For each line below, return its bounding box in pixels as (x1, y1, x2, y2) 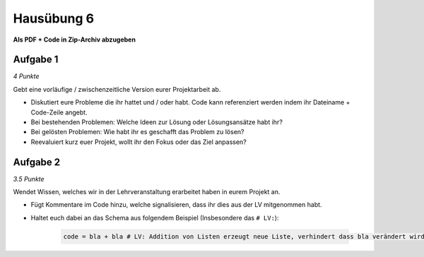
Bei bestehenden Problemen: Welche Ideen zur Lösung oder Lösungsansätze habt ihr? (30, 118, 283, 126)
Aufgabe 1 (13, 54, 59, 66)
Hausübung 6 (13, 11, 95, 26)
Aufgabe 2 (13, 156, 61, 168)
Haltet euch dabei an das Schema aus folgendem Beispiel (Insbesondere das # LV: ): (30, 213, 279, 222)
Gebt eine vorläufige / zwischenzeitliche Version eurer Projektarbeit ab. (13, 85, 221, 93)
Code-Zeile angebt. (30, 108, 88, 116)
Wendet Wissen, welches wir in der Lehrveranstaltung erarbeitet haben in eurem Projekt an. (13, 188, 281, 196)
